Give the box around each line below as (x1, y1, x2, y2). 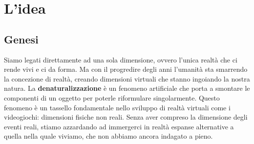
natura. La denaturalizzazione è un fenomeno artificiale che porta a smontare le (4, 83, 250, 93)
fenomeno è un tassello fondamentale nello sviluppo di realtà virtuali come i (4, 102, 231, 112)
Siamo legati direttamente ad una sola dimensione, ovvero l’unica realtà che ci (4, 54, 237, 64)
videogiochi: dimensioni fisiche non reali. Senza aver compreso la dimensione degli (4, 112, 248, 122)
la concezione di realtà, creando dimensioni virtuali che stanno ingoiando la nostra (4, 73, 250, 83)
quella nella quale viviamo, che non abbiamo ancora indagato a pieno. (4, 131, 213, 141)
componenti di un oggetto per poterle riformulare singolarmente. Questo (4, 92, 220, 103)
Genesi (4, 31, 39, 46)
